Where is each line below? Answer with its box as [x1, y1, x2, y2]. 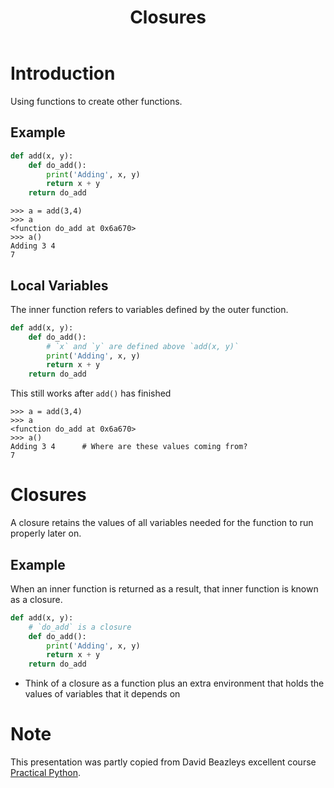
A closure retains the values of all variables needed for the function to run [10, 517, 314, 529]
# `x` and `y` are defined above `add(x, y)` [46, 341, 240, 351]
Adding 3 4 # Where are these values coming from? [10, 442, 248, 452]
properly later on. [10, 527, 82, 540]
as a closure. [10, 593, 63, 605]
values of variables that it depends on [24, 688, 181, 700]
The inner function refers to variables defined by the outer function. [10, 303, 289, 315]
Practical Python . [10, 767, 81, 779]
